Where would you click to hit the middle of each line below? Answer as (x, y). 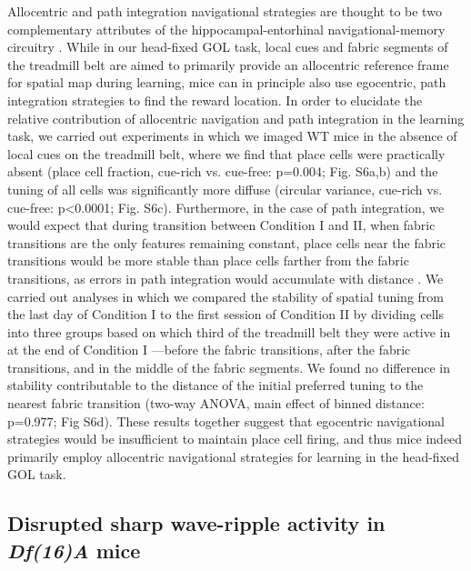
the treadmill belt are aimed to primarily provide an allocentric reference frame (228, 64)
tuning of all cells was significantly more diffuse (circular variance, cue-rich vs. (225, 189)
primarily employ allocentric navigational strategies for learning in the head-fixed (234, 456)
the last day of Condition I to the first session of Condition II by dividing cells (226, 314)
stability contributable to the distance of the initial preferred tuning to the (215, 385)
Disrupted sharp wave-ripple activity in (196, 523)
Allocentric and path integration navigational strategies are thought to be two (225, 11)
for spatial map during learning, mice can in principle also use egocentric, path (227, 82)
